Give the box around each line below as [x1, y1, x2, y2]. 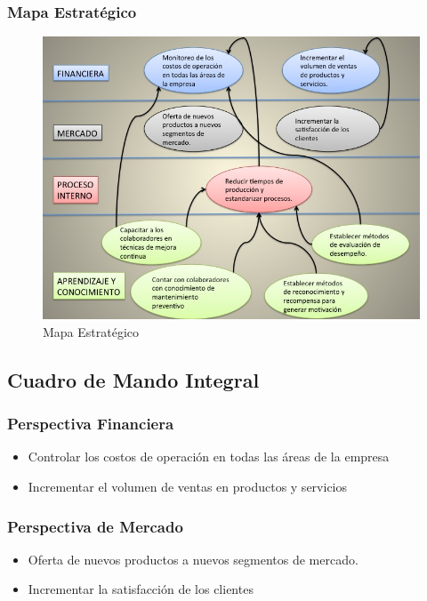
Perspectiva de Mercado [7, 515, 183, 537]
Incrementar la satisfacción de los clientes [28, 580, 254, 598]
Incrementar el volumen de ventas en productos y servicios [28, 477, 347, 495]
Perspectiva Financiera [7, 413, 174, 435]
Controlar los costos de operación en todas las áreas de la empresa [28, 447, 390, 466]
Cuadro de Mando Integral [7, 365, 260, 393]
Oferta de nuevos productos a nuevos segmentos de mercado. [28, 549, 359, 568]
